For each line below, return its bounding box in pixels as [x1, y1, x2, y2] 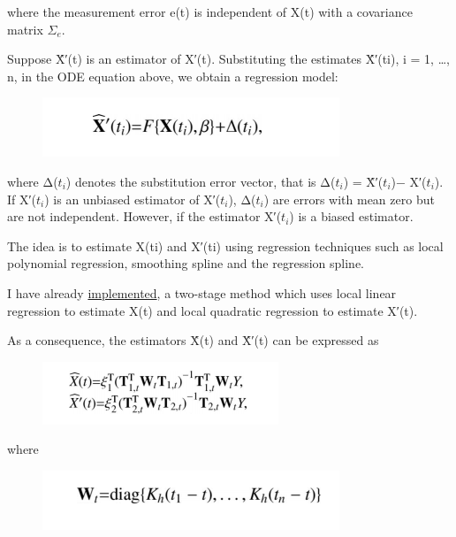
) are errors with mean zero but [263, 189, 435, 208]
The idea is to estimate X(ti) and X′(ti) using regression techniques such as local [7, 236, 444, 255]
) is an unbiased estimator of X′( [44, 189, 221, 208]
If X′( [7, 189, 37, 208]
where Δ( [7, 172, 58, 190]
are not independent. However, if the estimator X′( [7, 207, 282, 226]
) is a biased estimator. [289, 207, 414, 226]
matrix [7, 19, 43, 38]
